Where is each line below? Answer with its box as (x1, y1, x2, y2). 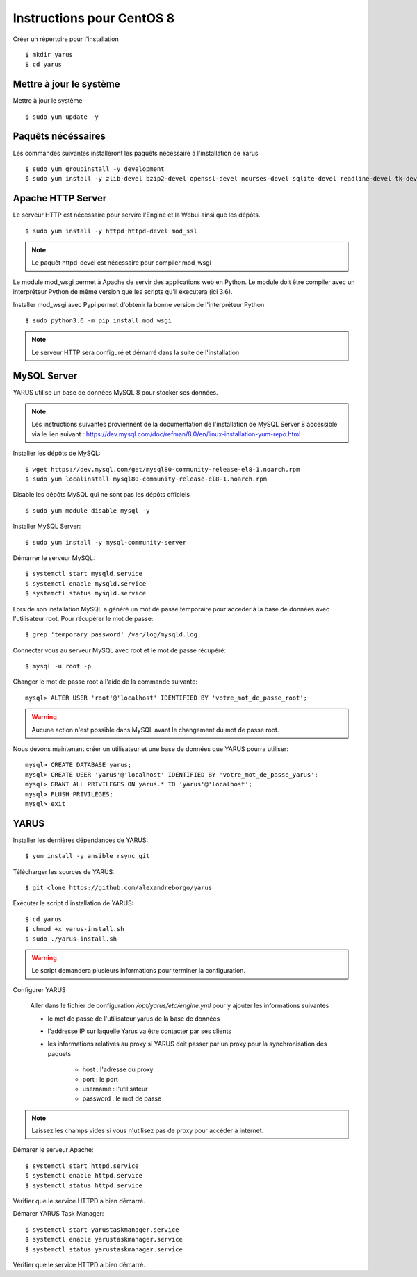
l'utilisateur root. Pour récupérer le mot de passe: (13, 614, 154, 623)
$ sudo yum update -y (25, 113, 99, 121)
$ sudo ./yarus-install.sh (25, 934, 117, 943)
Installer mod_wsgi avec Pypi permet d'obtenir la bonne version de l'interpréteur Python (13, 300, 265, 308)
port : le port (82, 1075, 118, 1083)
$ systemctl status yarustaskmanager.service (25, 1245, 183, 1253)
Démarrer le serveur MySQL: (13, 553, 95, 562)
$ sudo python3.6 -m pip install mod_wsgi (25, 316, 172, 324)
